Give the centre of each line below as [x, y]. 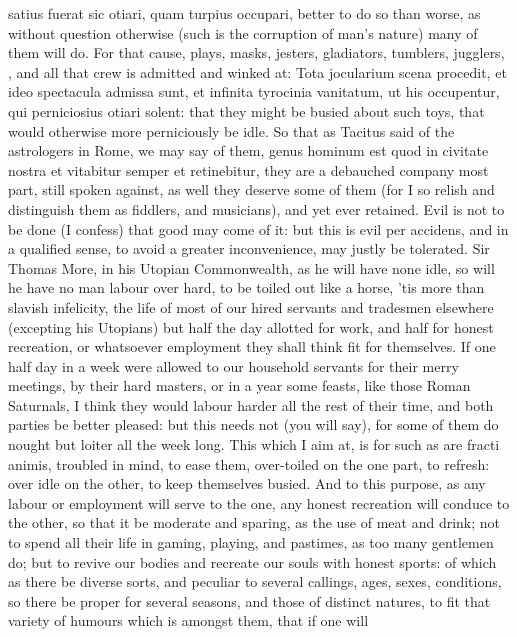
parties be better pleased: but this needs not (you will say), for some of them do [253, 424]
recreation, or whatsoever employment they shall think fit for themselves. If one [252, 346]
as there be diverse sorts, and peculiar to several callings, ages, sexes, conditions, [255, 581]
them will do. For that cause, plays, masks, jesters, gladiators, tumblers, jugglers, [256, 52]
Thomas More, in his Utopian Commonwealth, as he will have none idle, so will [251, 267]
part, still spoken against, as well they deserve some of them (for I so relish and [251, 189]
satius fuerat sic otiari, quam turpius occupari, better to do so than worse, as [244, 13]
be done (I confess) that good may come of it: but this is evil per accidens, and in [258, 228]
